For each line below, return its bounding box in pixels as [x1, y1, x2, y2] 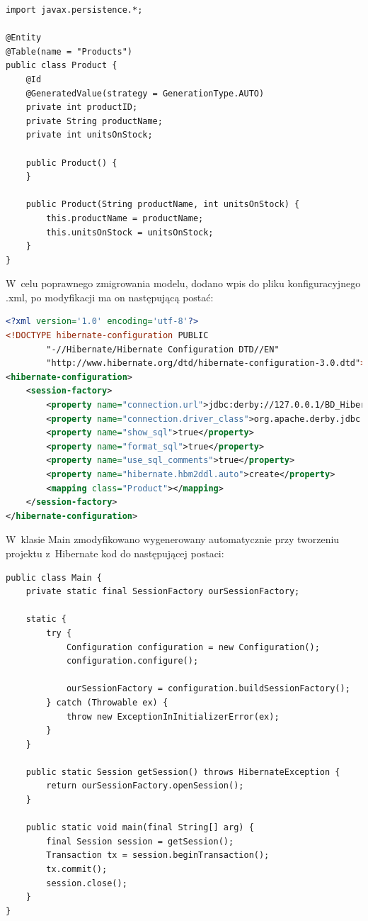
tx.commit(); [46, 864, 108, 875]
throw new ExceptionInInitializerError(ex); [66, 711, 280, 722]
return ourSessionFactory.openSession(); [46, 781, 244, 791]
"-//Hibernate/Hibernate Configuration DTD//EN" [46, 344, 280, 355]
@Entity [6, 33, 42, 43]
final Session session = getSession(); [46, 836, 234, 847]
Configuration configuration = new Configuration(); [66, 642, 320, 652]
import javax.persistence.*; [6, 5, 143, 15]
